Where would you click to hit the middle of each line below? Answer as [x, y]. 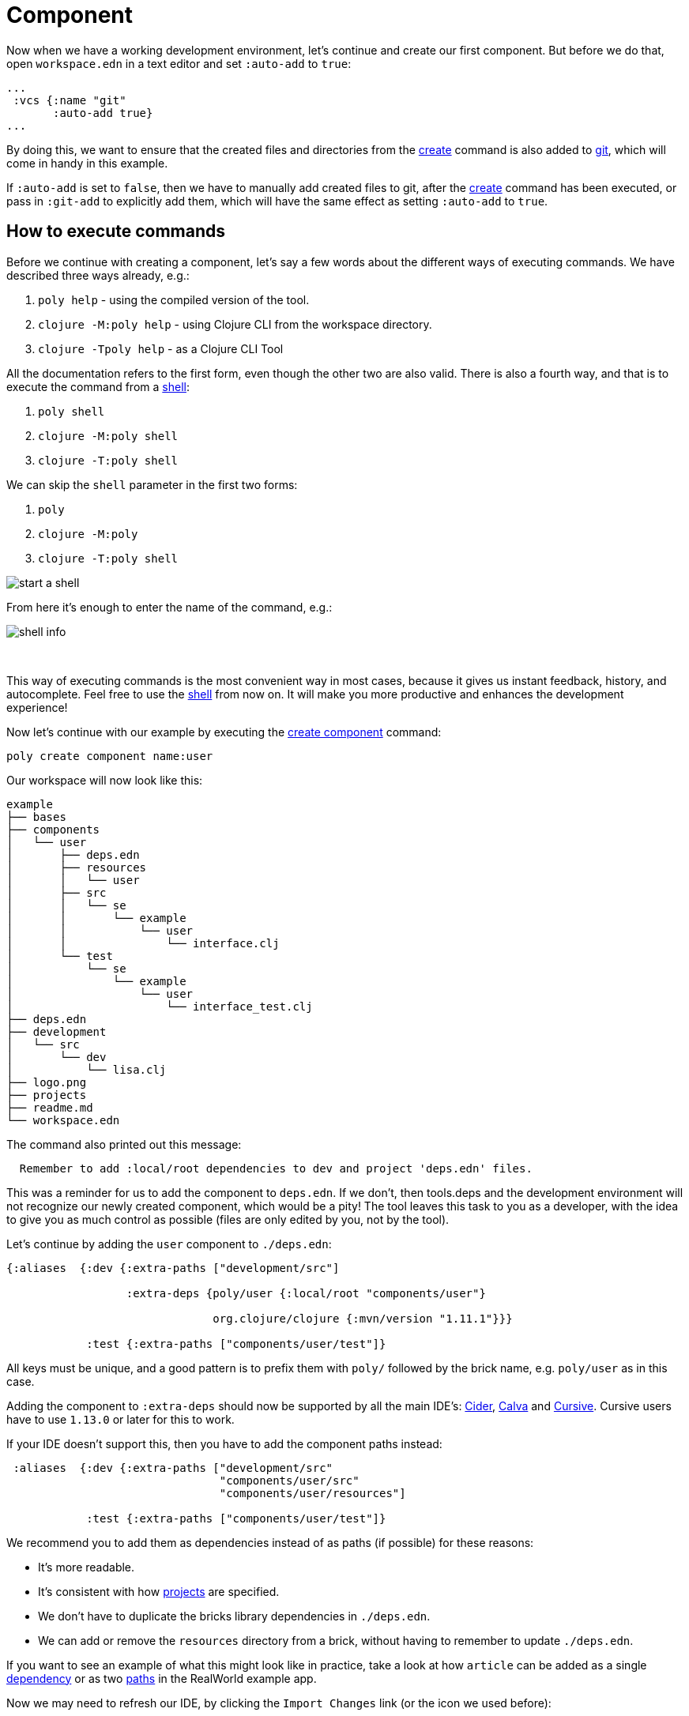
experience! [37, 707]
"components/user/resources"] [312, 1493]
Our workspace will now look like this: [105, 780]
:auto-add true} [103, 113]
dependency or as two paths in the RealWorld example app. [162, 1678]
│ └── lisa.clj [87, 1069]
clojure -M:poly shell [108, 436]
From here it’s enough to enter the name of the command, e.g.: [169, 607]
